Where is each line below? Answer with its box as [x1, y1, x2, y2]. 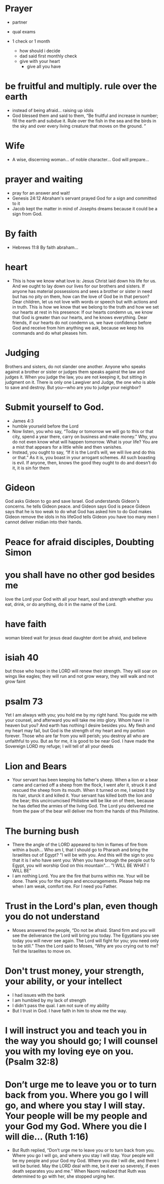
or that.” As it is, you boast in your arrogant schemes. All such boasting [12, 454, 156, 460]
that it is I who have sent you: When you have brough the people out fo [12, 857, 155, 863]
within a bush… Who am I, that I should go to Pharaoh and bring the [12, 847, 148, 853]
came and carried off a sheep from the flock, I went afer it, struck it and [12, 782, 157, 788]
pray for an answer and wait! [12, 190, 70, 196]
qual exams [12, 29, 36, 34]
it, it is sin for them [12, 465, 50, 471]
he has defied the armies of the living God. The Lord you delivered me [12, 803, 154, 809]
